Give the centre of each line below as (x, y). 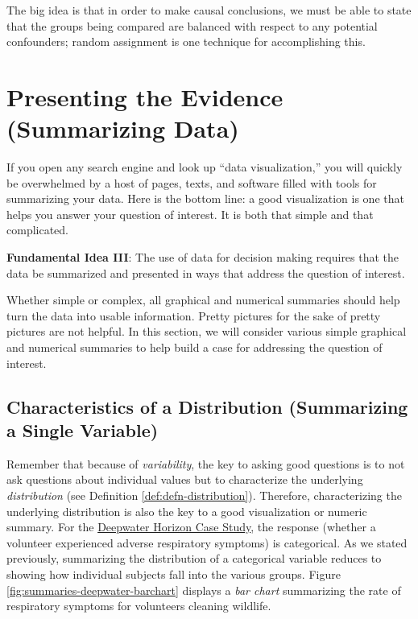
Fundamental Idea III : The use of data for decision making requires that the (203, 257)
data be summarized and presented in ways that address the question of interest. (206, 272)
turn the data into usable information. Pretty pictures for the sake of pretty (194, 315)
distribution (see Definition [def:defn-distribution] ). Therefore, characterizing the (204, 495)
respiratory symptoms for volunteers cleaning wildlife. (139, 606)
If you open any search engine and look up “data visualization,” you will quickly (205, 167)
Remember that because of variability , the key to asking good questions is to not (206, 463)
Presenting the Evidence (145, 96)
